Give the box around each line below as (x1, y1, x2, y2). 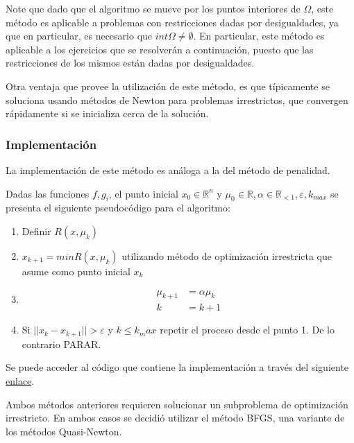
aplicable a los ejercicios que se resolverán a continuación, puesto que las (6, 42, 314, 56)
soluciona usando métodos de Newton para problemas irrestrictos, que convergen (6, 92, 348, 107)
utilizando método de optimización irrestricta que (121, 248, 332, 263)
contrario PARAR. (22, 336, 101, 351)
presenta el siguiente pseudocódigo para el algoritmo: (6, 200, 230, 215)
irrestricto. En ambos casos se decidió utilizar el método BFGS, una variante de (6, 410, 345, 425)
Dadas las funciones (6, 186, 90, 200)
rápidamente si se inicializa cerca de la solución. (6, 106, 209, 121)
